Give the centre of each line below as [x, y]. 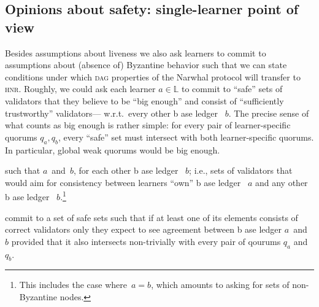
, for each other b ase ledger [126, 170]
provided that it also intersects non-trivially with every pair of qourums [146, 241]
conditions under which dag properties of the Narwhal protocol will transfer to [153, 76]
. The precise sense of [269, 113]
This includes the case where [73, 285]
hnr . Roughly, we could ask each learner [80, 89]
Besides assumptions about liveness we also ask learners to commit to [136, 52]
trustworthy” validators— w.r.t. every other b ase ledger [112, 113]
